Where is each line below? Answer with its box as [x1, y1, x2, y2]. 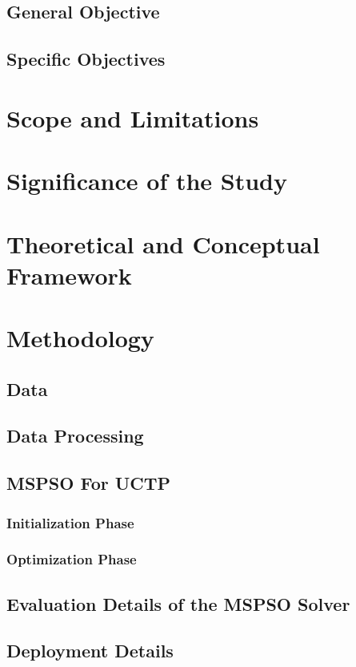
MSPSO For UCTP [6, 471, 171, 495]
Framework [6, 258, 132, 291]
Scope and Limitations [6, 101, 259, 134]
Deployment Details [6, 638, 174, 663]
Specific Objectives [6, 46, 166, 71]
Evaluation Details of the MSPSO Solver [6, 591, 350, 616]
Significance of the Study [6, 164, 288, 197]
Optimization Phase [6, 549, 137, 569]
